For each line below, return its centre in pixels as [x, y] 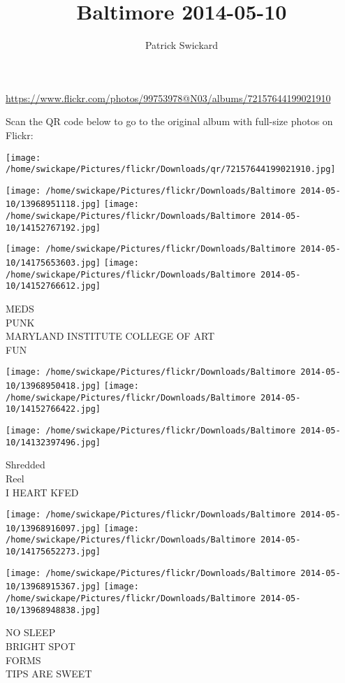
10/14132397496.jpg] [53, 442]
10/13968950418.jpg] [53, 386]
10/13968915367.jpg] [53, 587]
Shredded [25, 465]
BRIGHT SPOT [41, 646]
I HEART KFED [42, 492]
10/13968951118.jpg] [53, 204]
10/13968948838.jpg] [53, 610]
